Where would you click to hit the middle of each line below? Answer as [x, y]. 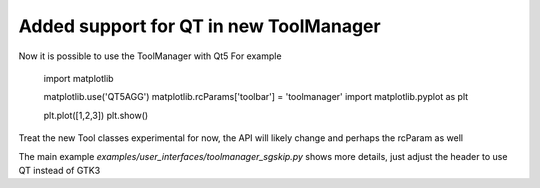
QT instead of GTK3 [59, 170]
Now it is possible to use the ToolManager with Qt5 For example [150, 56]
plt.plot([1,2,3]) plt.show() [96, 115]
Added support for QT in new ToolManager [199, 26]
